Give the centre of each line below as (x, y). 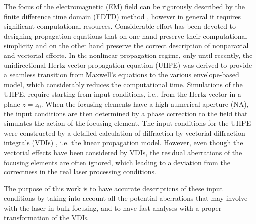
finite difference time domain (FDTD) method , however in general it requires (123, 16)
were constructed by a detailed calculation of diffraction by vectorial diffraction (125, 133)
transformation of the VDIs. (47, 217)
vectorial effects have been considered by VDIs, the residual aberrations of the (123, 152)
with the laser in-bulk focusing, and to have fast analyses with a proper (113, 207)
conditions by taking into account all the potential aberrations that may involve (126, 198)
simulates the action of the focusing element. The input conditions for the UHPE (128, 123)
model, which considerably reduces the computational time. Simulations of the (123, 84)
